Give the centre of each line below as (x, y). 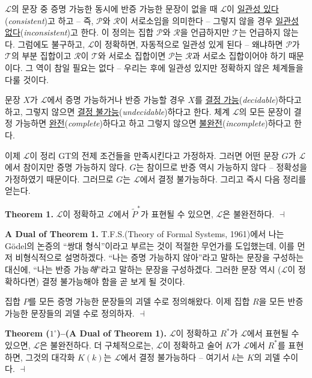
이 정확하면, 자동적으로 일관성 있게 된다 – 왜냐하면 (188, 44)
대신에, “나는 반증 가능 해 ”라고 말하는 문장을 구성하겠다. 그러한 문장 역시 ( (143, 269)
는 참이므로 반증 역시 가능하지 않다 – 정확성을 (222, 167)
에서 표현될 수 (273, 333)
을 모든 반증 (281, 301)
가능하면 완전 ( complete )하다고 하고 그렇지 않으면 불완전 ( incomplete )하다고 (153, 123)
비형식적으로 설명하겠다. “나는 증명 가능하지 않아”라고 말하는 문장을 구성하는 (159, 257)
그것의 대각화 (50, 357)
